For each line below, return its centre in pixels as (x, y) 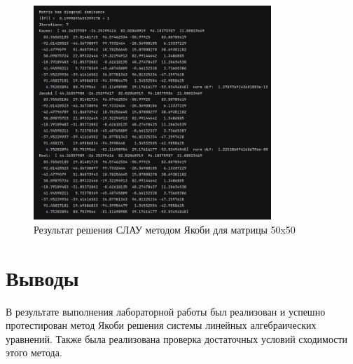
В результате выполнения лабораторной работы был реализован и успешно (166, 311)
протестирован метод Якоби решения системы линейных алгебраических (161, 325)
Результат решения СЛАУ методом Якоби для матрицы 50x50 (165, 229)
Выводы (42, 277)
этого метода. (34, 352)
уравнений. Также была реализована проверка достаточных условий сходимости (177, 338)
